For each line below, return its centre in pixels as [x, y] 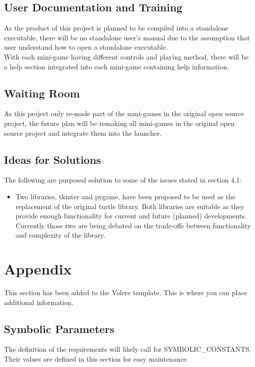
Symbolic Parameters [59, 328]
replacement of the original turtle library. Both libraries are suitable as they [130, 206]
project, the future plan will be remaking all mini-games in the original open [119, 123]
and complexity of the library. [60, 235]
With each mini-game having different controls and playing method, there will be [126, 56]
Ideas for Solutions [53, 159]
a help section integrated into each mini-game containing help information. [117, 66]
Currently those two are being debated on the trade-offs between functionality [133, 225]
